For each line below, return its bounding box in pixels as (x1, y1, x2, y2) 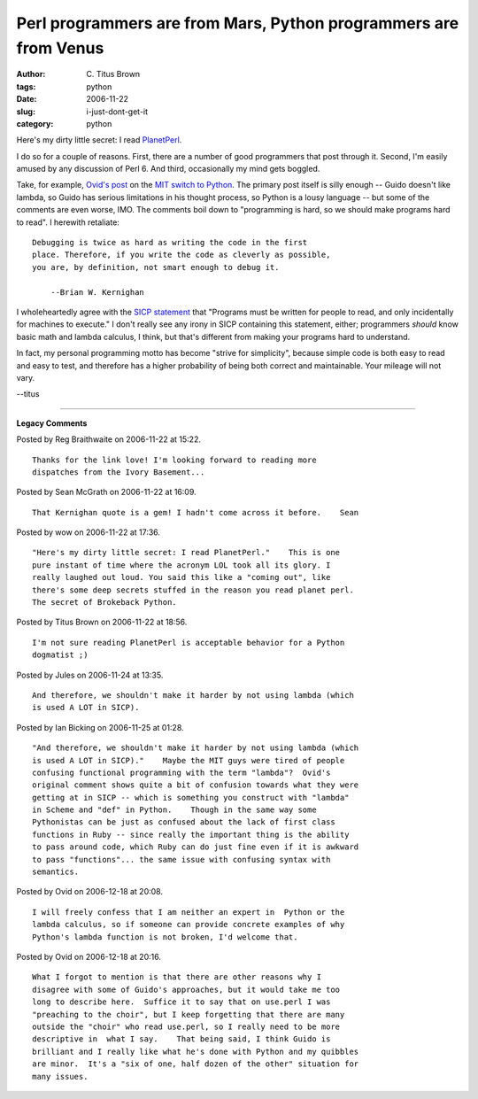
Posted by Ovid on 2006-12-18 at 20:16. (16, 952, 161, 962)
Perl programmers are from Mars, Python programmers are (16, 13, 459, 33)
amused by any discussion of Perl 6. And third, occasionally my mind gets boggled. (16, 164, 320, 174)
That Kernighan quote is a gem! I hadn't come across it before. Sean (32, 507, 359, 517)
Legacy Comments (16, 417, 88, 429)
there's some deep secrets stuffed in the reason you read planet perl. (32, 584, 354, 595)
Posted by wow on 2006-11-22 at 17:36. (16, 527, 161, 538)
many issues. (32, 1072, 89, 1081)
